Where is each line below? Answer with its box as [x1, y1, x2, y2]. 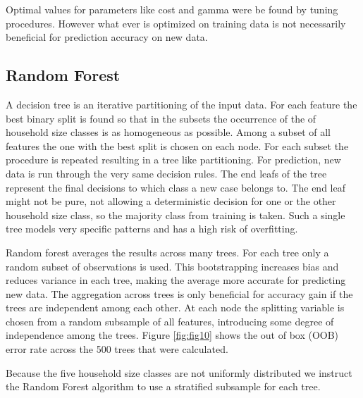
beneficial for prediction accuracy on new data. [6, 30, 208, 44]
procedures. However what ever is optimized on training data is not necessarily [6, 15, 346, 30]
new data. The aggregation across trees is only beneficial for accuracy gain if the [6, 286, 353, 301]
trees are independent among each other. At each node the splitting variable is [6, 300, 345, 315]
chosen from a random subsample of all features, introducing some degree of [6, 313, 334, 328]
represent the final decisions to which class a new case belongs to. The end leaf [6, 180, 345, 194]
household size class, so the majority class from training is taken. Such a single [6, 207, 345, 222]
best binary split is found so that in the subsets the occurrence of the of [6, 111, 316, 125]
